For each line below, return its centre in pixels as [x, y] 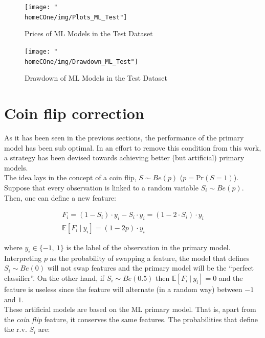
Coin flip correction [74, 113]
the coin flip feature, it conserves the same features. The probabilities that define [131, 319]
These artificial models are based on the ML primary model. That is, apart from [130, 309]
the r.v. [16, 329]
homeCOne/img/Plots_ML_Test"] [76, 17]
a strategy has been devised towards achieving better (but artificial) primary [124, 158]
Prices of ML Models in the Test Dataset [89, 33]
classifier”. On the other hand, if [54, 277]
